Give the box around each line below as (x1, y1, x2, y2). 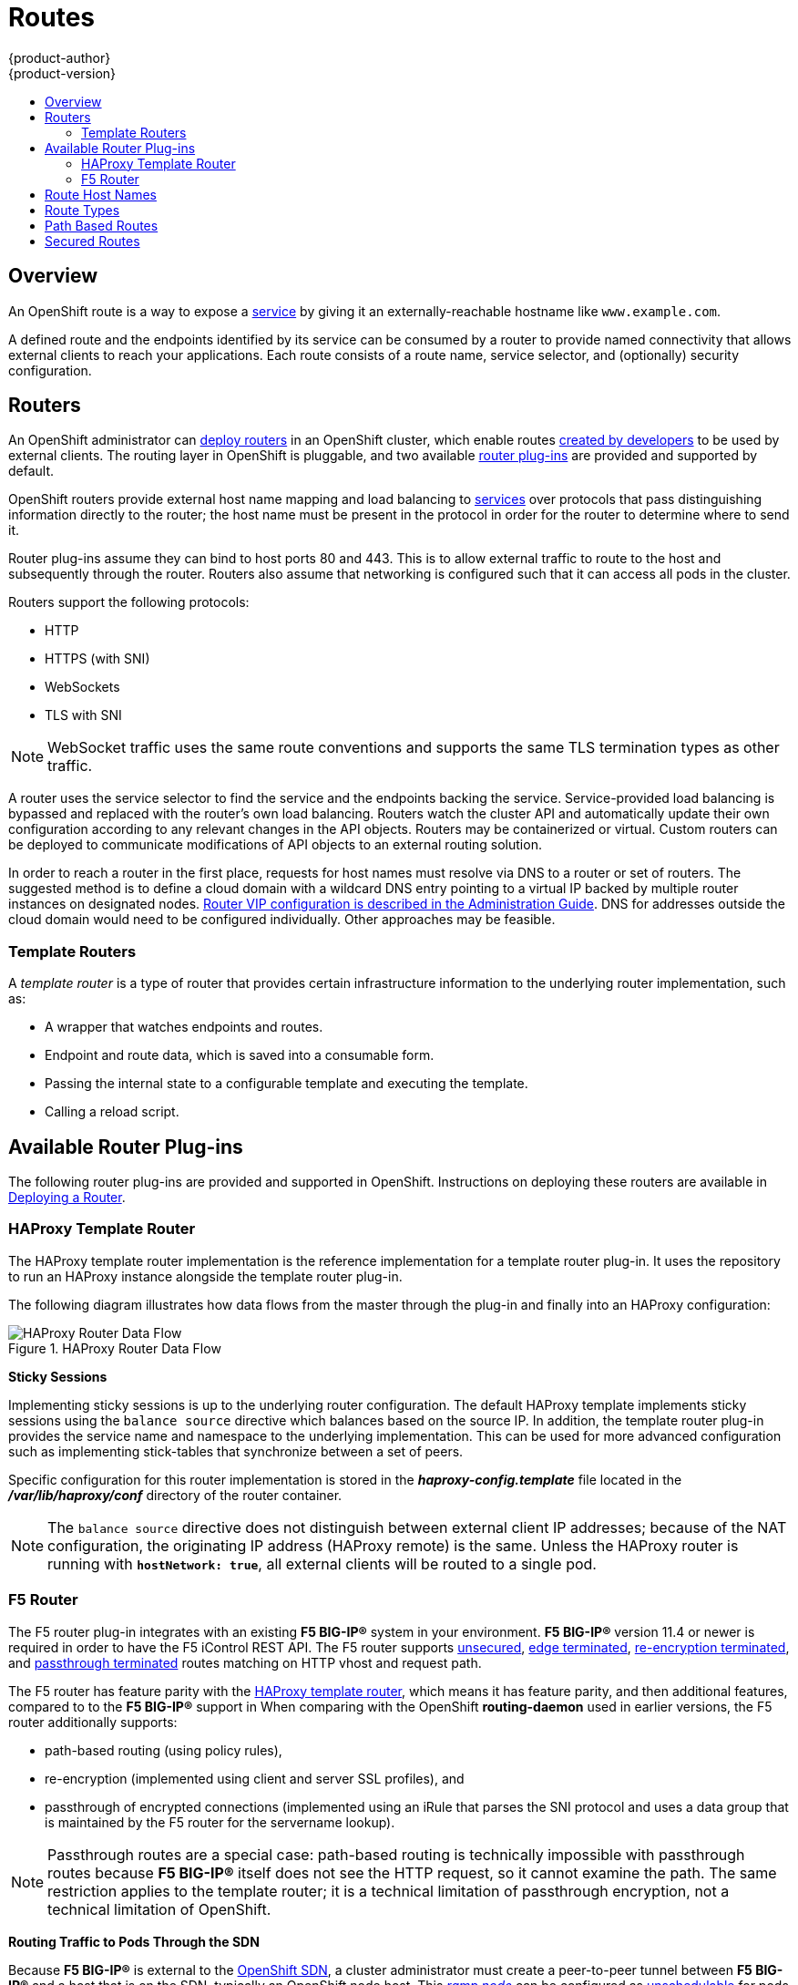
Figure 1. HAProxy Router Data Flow (8, 1340, 221, 1356)
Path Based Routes (45, 217, 159, 233)
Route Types (45, 201, 120, 218)
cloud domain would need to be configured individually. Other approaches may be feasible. (8, 911, 556, 928)
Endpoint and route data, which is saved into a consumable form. (45, 1047, 435, 1064)
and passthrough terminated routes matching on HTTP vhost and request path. (8, 1654, 482, 1671)
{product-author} (8, 49, 111, 66)
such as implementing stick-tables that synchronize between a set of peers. (8, 1443, 464, 1459)
